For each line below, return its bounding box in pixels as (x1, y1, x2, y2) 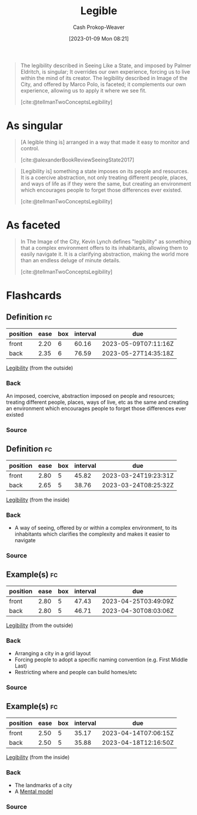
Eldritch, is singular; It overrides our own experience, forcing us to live (20, 68, 191, 75)
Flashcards (6, 289, 62, 302)
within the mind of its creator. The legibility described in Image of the (20, 74, 188, 81)
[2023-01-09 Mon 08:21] (68, 35, 129, 42)
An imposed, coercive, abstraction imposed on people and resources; (6, 392, 175, 400)
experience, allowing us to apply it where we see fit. (20, 87, 147, 94)
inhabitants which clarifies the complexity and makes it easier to (14, 530, 171, 537)
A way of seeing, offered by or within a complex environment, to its (14, 524, 178, 532)
